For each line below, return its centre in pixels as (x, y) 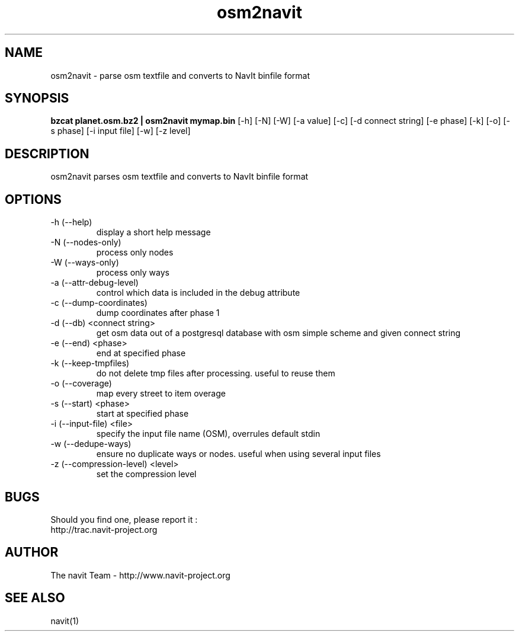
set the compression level (146, 474)
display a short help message (153, 232)
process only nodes (135, 253)
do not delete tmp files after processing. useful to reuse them (216, 373)
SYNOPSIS (37, 98)
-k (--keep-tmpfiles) (90, 363)
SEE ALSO (35, 598)
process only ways (133, 273)
